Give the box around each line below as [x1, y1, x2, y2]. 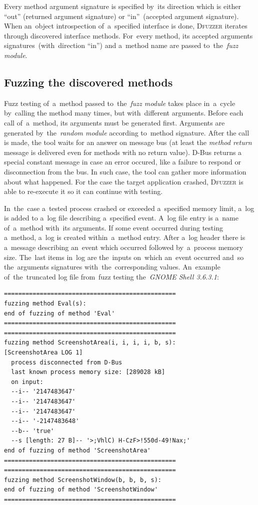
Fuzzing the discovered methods [4, 74, 173, 89]
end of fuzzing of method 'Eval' [4, 309, 115, 317]
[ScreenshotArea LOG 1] [4, 349, 83, 356]
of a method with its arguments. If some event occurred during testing [4, 222, 223, 232]
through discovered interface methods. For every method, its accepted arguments [4, 30, 253, 40]
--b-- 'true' [11, 427, 54, 434]
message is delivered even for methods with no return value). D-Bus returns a [4, 146, 242, 157]
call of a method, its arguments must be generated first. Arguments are [4, 117, 225, 127]
